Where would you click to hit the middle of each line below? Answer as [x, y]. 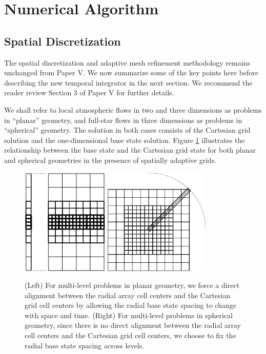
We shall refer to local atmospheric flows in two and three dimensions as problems [133, 109]
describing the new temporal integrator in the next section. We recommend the [128, 82]
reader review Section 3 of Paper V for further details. [89, 92]
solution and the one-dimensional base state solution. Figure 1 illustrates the [125, 140]
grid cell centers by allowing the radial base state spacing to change [130, 305]
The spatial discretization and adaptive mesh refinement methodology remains [127, 62]
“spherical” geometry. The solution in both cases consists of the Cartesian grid [127, 130]
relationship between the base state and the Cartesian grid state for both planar [130, 150]
